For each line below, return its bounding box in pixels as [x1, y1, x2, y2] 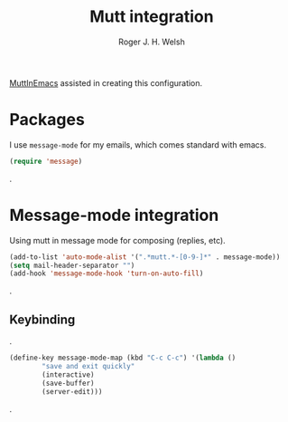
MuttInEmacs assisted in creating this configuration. [9, 77, 203, 88]
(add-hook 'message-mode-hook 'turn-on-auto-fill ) [9, 269, 204, 278]
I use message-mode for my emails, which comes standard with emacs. [9, 139, 266, 150]
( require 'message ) [9, 157, 83, 166]
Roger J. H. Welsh [118, 36, 185, 47]
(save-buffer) [42, 379, 95, 388]
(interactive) [42, 369, 95, 379]
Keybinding [9, 312, 76, 327]
